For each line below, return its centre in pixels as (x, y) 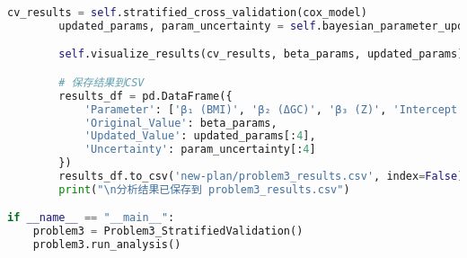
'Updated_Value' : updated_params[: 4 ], (200, 136)
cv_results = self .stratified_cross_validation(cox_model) (187, 13)
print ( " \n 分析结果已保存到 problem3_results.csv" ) (204, 189)
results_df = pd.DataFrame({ (145, 96)
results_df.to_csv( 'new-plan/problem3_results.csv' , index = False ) (261, 177)
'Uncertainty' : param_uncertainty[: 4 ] (200, 150)
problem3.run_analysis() (107, 245)
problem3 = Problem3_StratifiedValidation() (168, 231)
